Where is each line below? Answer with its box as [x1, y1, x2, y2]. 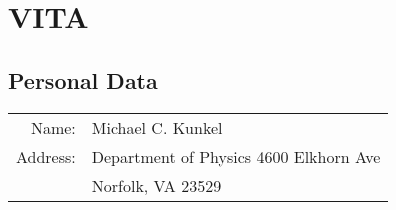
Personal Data [8, 64, 158, 95]
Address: [16, 144, 76, 168]
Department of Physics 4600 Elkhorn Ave [91, 144, 381, 168]
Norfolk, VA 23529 [91, 173, 222, 197]
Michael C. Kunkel [91, 115, 223, 139]
